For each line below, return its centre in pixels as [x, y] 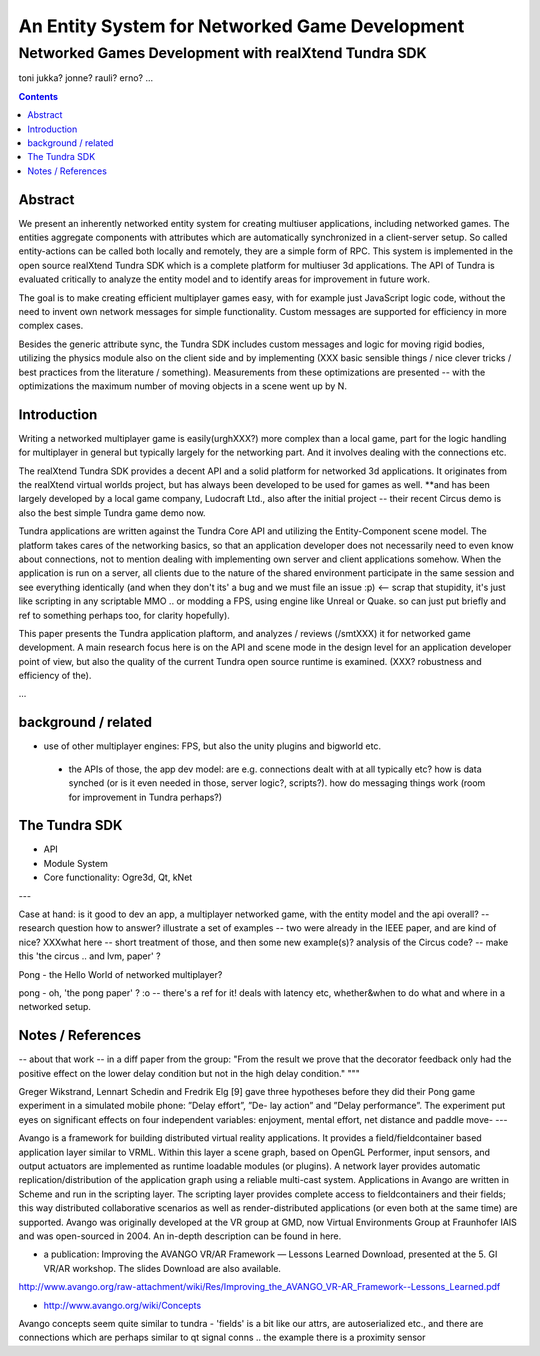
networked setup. [55, 1007]
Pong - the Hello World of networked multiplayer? [120, 974]
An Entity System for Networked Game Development [241, 26]
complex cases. [51, 326]
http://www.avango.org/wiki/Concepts [122, 1305]
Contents [38, 96]
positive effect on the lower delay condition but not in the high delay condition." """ [189, 1073]
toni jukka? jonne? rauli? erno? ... [86, 78]
